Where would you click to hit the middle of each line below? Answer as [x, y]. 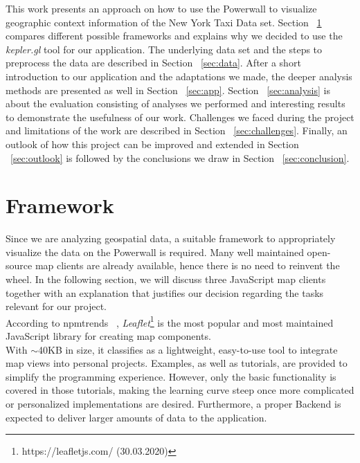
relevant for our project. [56, 306]
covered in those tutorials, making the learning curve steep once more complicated [180, 390]
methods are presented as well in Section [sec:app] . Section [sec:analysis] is [168, 90]
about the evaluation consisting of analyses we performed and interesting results [175, 103]
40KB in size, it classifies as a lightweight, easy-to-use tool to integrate [188, 349]
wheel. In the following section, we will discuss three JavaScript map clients [166, 279]
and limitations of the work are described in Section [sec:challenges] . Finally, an [177, 130]
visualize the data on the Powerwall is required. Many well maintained [155, 252]
